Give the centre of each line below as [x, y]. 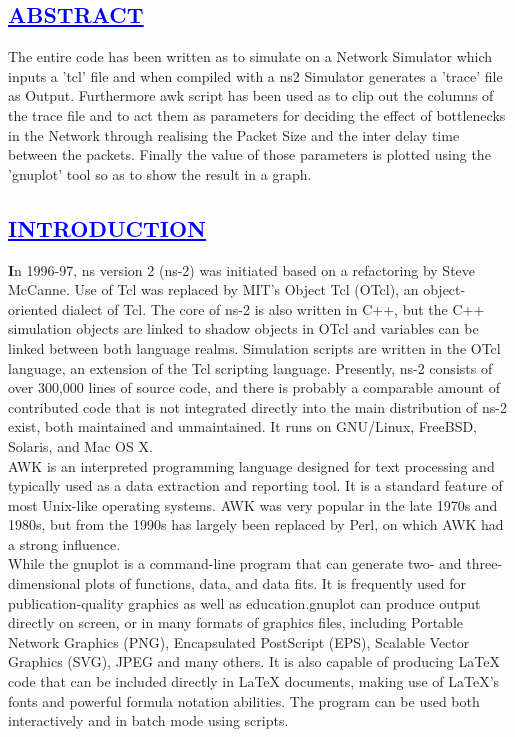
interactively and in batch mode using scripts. [148, 720]
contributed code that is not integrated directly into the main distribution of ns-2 [257, 406]
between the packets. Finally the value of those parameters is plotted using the [249, 154]
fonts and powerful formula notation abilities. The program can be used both [244, 700]
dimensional [44, 583]
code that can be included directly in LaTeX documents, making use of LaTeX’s [254, 681]
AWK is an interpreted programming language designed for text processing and [251, 465]
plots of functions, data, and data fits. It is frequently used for [275, 583]
